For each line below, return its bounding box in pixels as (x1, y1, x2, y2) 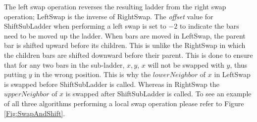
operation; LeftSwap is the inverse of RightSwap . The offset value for (4, 11, 213, 21)
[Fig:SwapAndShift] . (4, 108, 65, 118)
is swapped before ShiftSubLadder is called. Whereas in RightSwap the (4, 79, 219, 89)
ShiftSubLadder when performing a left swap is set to (4, 21, 166, 31)
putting (4, 69, 27, 80)
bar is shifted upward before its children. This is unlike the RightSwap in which (4, 40, 246, 50)
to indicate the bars (179, 21, 239, 31)
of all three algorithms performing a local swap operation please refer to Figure (4, 98, 244, 108)
